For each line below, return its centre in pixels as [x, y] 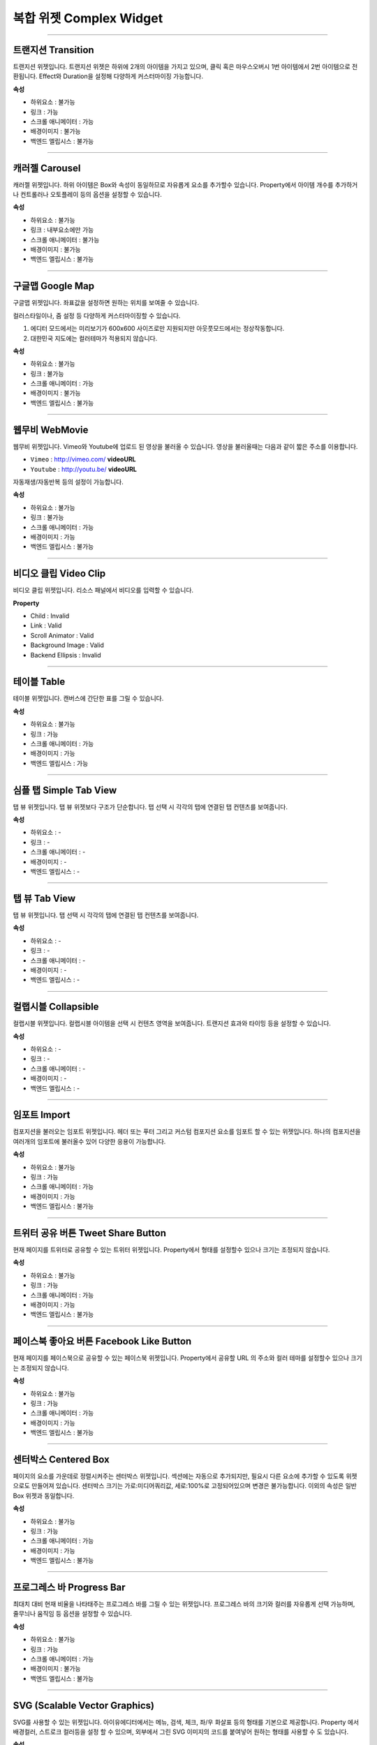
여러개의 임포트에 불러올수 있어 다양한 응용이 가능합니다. [89, 1141]
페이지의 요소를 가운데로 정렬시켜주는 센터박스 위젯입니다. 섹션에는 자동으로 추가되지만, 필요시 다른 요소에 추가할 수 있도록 [179, 1476]
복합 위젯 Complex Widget [88, 18]
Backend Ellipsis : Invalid [66, 655]
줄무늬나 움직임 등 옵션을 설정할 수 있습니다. [73, 1614]
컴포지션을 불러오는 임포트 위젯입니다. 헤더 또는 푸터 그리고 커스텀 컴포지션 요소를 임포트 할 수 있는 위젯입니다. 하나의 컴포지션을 [187, 1131]
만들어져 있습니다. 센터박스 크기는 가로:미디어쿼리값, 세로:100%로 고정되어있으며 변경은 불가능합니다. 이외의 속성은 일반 [194, 1486]
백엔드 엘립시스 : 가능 [59, 763]
